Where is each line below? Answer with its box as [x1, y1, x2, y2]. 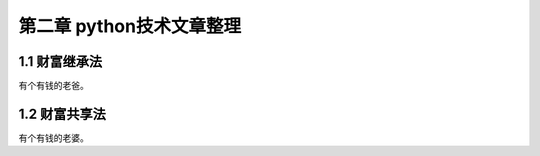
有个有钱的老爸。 [18, 80, 89, 92]
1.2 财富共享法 [18, 105, 107, 122]
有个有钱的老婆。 [18, 131, 89, 144]
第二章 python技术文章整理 [18, 15, 242, 37]
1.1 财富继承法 [18, 53, 103, 70]
